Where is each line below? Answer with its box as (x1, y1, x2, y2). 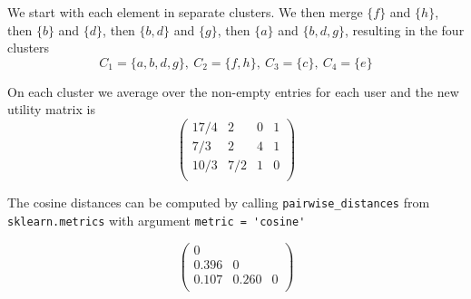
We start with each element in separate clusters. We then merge (7, 3, 363, 21)
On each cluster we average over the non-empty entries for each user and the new (7, 82, 459, 101)
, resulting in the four (344, 20, 465, 39)
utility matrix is (7, 100, 95, 119)
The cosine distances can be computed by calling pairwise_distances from (7, 193, 430, 212)
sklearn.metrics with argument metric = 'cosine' (7, 210, 306, 229)
